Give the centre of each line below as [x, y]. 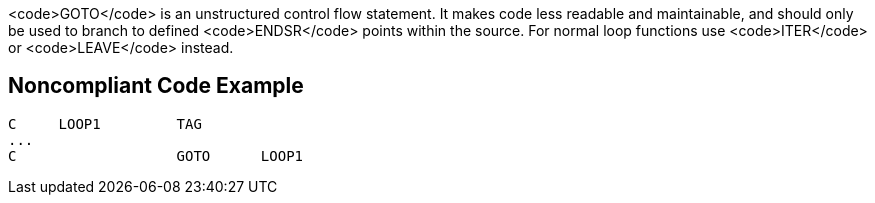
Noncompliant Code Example [156, 86]
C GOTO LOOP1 [156, 155]
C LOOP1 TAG [105, 123]
